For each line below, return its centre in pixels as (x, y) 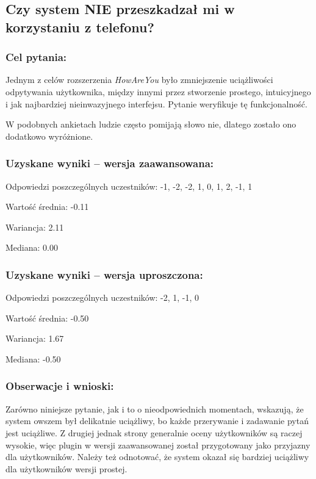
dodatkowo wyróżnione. (49, 136)
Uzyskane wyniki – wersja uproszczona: (104, 274)
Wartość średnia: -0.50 (47, 318)
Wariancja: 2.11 (35, 227)
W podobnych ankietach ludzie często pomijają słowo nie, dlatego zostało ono (151, 124)
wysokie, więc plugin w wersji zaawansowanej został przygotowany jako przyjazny (158, 445)
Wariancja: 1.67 (35, 338)
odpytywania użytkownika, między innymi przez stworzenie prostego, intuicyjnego (158, 91)
